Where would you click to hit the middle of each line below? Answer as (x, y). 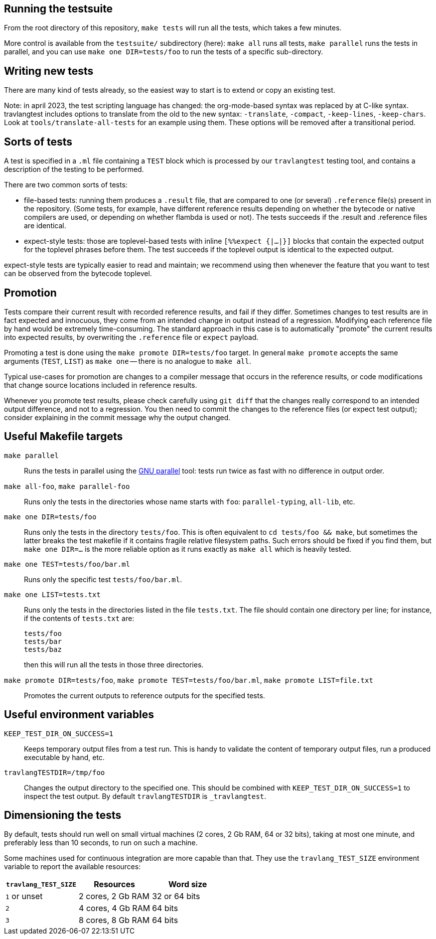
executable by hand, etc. (64, 757)
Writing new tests (49, 71)
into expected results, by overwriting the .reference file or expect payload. (131, 337)
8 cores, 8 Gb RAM (114, 920)
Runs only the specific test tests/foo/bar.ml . (103, 579)
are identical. (45, 226)
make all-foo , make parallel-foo (67, 486)
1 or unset (24, 896)
